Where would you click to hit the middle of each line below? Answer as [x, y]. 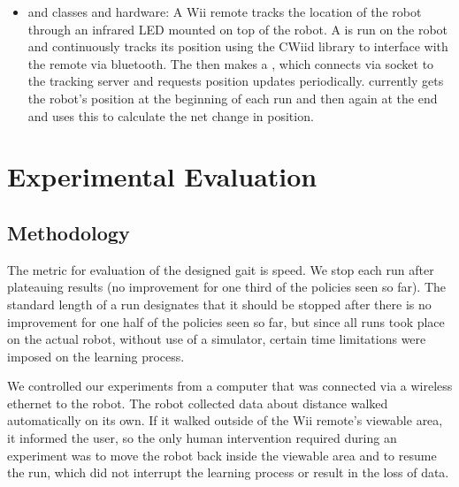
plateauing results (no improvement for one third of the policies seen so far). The [227, 287]
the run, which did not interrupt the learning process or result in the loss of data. [228, 472]
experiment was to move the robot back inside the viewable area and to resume [222, 455]
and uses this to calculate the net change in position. [171, 115]
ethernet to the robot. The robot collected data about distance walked [198, 403]
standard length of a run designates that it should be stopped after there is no [219, 304]
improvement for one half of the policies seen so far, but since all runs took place [226, 321]
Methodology [69, 232]
